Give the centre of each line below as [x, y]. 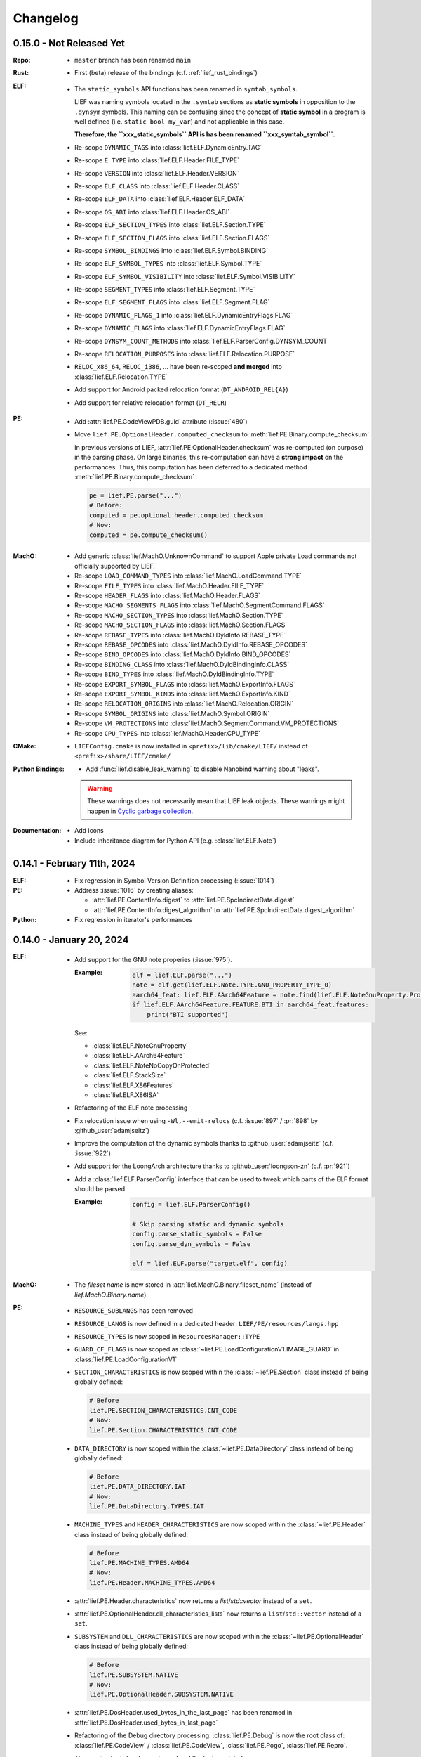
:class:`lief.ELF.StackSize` [129, 1075]
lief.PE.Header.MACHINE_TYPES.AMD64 [152, 1582]
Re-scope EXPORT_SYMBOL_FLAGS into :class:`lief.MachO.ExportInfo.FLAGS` [185, 684]
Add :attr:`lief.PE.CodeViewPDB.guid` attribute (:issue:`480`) [161, 421]
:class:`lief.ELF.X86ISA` [126, 1095]
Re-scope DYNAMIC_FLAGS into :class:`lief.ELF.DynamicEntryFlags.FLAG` [180, 328]
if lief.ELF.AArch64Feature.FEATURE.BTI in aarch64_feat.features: [251, 1005]
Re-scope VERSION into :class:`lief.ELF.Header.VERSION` [157, 173]
